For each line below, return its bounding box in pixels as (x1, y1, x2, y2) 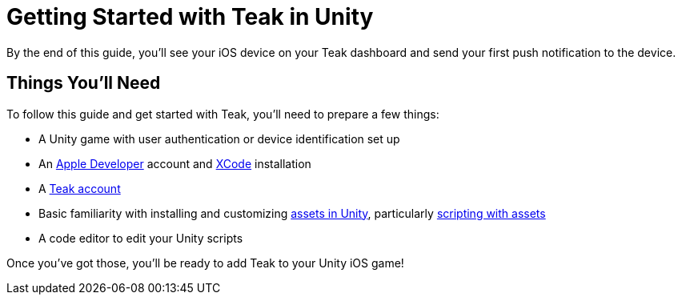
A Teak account (38, 181, 121, 195)
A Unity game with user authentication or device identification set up (38, 131, 400, 146)
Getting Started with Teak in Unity (6, 3, 374, 30)
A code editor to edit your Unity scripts (38, 231, 243, 245)
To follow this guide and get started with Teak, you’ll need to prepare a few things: (6, 106, 439, 121)
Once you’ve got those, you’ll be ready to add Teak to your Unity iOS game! (6, 255, 404, 270)
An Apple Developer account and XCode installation (38, 156, 311, 171)
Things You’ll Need (6, 73, 161, 94)
